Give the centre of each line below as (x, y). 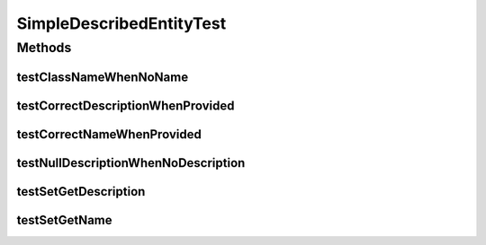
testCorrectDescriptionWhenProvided (126, 105)
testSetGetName (64, 220)
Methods (44, 48)
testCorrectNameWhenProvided (109, 134)
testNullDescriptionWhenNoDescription (131, 163)
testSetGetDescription (81, 192)
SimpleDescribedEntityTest (121, 23)
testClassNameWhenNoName (103, 77)
